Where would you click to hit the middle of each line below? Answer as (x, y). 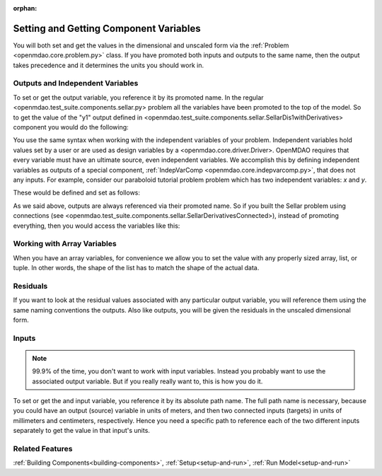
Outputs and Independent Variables (76, 83)
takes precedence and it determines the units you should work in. (109, 65)
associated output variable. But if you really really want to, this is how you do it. (147, 381)
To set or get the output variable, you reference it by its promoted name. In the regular (139, 97)
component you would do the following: (71, 127)
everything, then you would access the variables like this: (97, 226)
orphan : (25, 8)
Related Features (43, 449)
